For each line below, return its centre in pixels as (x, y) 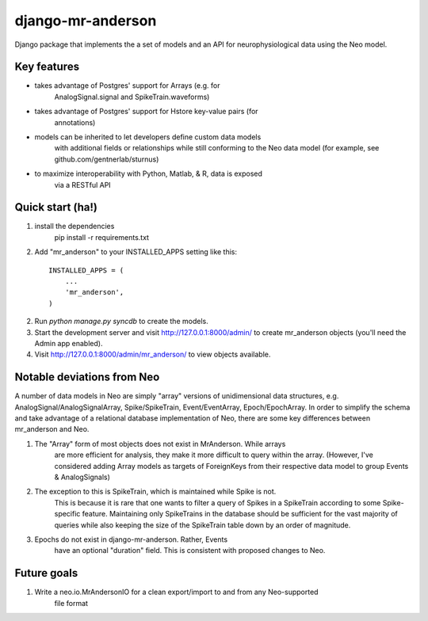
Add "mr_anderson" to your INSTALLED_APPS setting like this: (136, 252)
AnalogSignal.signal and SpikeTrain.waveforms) (132, 97)
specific (67, 514)
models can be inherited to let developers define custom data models (148, 137)
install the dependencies (75, 227)
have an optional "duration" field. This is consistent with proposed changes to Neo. (190, 551)
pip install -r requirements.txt (102, 237)
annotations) (75, 122)
